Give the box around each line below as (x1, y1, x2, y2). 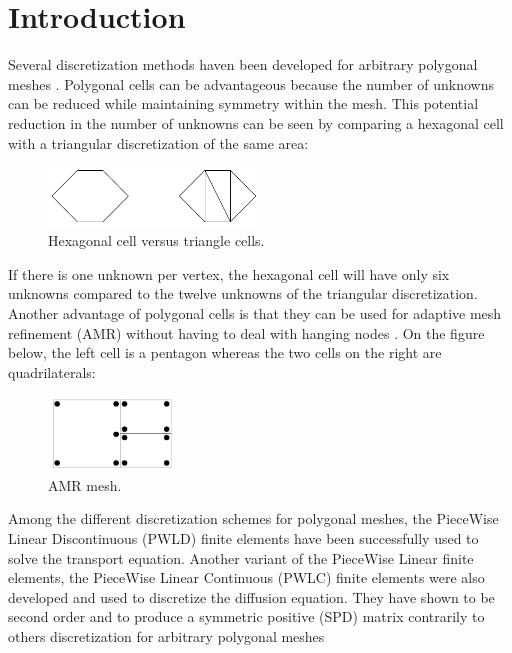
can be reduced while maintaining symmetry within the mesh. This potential (8, 93, 479, 114)
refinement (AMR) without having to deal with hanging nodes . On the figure (8, 322, 485, 343)
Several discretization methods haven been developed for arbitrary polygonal (8, 54, 478, 75)
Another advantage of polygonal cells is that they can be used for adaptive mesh (8, 302, 502, 323)
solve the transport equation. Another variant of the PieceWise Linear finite (8, 547, 474, 568)
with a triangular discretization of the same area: (8, 132, 309, 153)
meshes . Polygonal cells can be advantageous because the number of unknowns (8, 73, 495, 94)
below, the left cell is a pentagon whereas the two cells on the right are (8, 342, 442, 363)
